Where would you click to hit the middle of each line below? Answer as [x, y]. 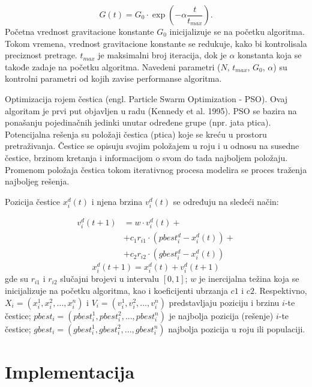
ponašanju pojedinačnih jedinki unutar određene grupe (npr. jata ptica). [138, 122]
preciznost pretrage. [41, 55]
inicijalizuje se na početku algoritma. [237, 31]
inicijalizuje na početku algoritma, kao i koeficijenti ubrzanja [116, 291]
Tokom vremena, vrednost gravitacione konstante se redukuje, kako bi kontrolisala [156, 43]
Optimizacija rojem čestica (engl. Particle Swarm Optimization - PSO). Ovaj [146, 98]
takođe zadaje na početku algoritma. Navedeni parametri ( [113, 66]
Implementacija [70, 371]
